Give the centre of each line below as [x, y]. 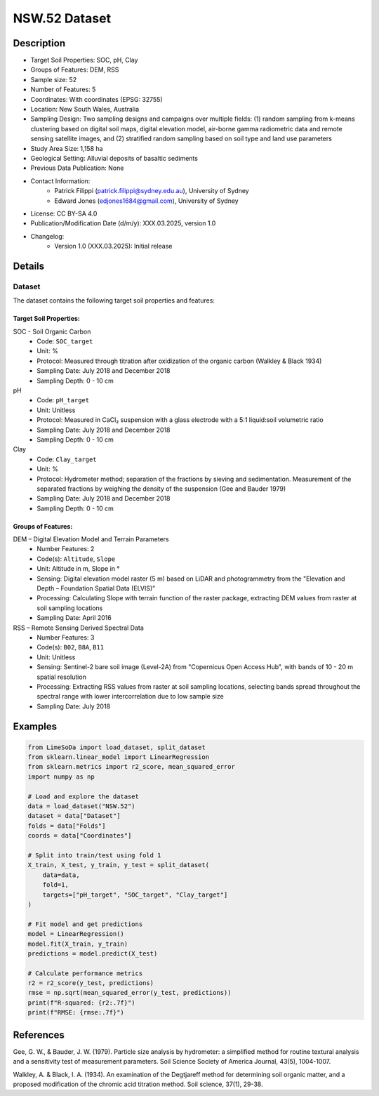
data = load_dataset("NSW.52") [82, 806]
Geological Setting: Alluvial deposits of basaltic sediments [114, 158]
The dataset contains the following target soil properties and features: [114, 301]
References [39, 1035]
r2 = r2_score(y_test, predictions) [91, 983]
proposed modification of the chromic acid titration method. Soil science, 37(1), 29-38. [138, 1084]
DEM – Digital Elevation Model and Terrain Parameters [91, 539]
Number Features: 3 [66, 637]
